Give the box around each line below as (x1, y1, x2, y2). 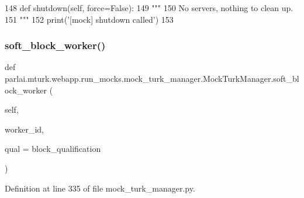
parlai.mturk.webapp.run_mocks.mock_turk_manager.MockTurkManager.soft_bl (5, 72, 299, 84)
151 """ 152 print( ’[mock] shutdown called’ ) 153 (5, 13, 174, 25)
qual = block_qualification (5, 143, 101, 155)
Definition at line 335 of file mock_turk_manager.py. (5, 182, 195, 194)
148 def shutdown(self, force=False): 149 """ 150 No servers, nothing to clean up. (5, 2, 293, 13)
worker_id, (5, 123, 44, 135)
